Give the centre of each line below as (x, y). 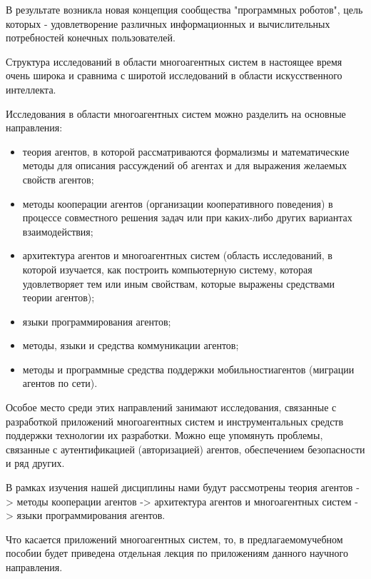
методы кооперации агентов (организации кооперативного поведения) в (178, 203)
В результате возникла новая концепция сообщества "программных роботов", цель (184, 9)
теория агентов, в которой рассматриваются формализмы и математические (186, 151)
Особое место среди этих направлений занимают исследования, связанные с (171, 407)
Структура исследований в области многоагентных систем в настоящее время (174, 61)
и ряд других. (35, 463)
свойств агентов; (58, 179)
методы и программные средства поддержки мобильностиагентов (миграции (188, 369)
